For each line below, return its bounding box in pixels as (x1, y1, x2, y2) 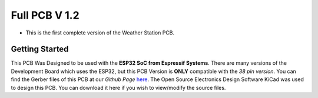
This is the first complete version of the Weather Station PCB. (25, 29, 175, 36)
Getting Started (11, 44, 69, 54)
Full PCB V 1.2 (11, 9, 79, 22)
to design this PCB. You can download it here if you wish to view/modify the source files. (11, 84, 226, 91)
